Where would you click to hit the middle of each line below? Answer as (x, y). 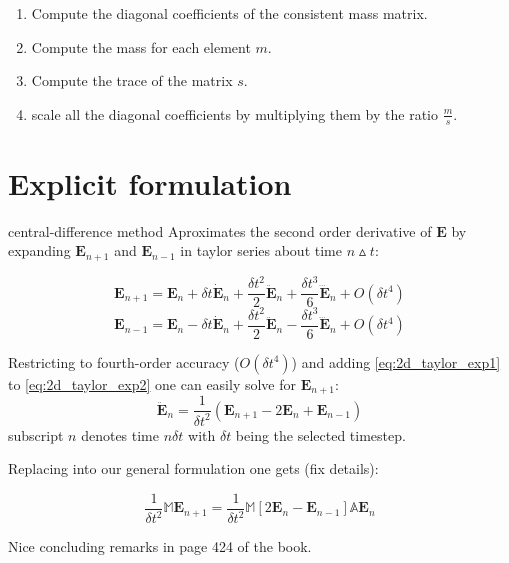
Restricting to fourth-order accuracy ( (124, 361)
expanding (39, 250)
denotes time (120, 434)
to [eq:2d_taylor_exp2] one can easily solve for (152, 383)
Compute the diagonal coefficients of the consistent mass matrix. (229, 13)
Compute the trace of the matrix (132, 80)
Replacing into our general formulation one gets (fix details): (193, 468)
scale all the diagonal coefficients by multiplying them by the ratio (234, 113)
